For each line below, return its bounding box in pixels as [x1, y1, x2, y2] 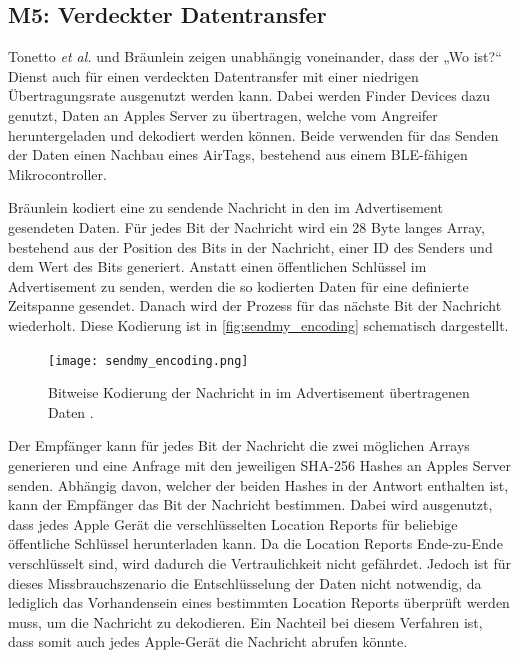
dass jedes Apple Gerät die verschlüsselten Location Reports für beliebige [8, 513, 458, 534]
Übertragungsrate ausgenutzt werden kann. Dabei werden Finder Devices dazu [8, 85, 491, 106]
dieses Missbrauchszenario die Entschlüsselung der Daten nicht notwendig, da [8, 572, 482, 593]
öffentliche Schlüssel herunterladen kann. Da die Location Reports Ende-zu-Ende [8, 533, 503, 554]
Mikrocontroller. [8, 163, 107, 184]
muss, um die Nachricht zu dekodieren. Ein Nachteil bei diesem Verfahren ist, [8, 611, 483, 632]
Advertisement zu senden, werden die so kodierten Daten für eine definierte [8, 275, 469, 296]
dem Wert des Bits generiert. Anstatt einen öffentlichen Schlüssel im [8, 256, 427, 277]
